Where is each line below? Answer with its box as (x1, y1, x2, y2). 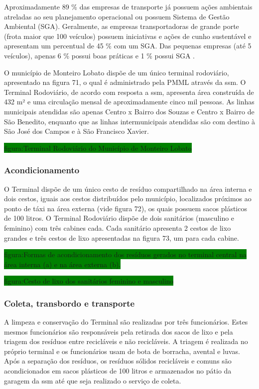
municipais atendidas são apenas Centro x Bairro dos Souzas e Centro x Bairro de (4, 106, 255, 116)
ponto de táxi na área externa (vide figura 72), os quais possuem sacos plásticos (4, 203, 247, 213)
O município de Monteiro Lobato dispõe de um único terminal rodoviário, (4, 67, 229, 77)
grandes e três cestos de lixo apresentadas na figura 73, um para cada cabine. (4, 232, 239, 243)
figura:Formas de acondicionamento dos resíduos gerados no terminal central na (4, 249, 247, 260)
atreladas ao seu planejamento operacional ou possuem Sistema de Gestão (4, 11, 230, 21)
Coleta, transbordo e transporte (4, 297, 135, 309)
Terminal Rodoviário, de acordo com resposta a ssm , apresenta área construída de (4, 86, 254, 97)
